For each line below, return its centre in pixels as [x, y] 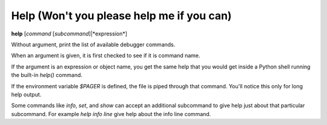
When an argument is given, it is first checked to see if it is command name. [106, 56]
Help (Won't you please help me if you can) [121, 16]
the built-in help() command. [47, 75]
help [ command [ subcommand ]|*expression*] [69, 34]
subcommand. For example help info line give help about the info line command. [111, 114]
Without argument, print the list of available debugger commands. [93, 44]
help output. [26, 94]
